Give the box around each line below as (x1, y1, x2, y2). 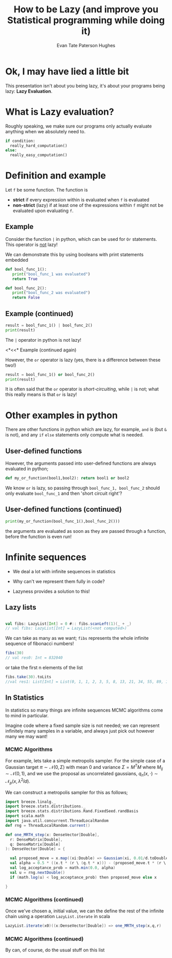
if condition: (5, 138, 36, 143)
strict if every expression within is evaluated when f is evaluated (12, 197, 149, 203)
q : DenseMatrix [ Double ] (10, 842, 60, 847)
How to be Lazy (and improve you (13, 4, 159, 15)
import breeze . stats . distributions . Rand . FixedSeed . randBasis (5, 808, 139, 814)
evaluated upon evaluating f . (12, 207, 74, 214)
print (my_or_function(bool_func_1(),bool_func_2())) (5, 518, 120, 524)
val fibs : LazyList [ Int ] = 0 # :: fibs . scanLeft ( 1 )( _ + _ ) (5, 621, 132, 626)
